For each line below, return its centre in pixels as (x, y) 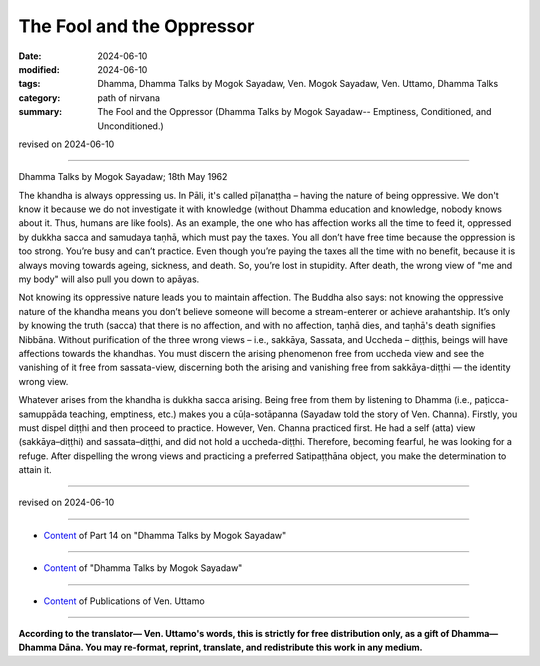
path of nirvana (128, 97)
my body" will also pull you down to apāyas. (109, 279)
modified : (39, 69)
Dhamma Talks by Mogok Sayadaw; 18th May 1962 (123, 177)
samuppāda (43, 414)
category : (39, 97)
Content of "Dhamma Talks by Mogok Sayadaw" (143, 568)
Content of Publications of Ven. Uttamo (124, 601)
